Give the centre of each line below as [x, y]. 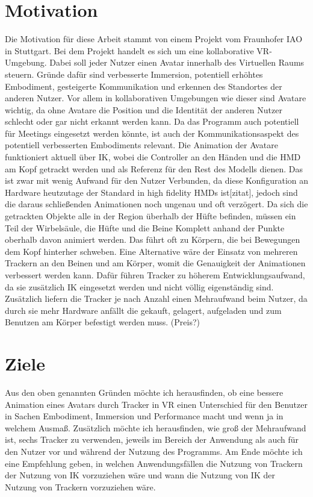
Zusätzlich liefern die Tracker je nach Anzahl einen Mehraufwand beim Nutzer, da [156, 299]
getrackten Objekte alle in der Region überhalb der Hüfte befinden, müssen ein [150, 216]
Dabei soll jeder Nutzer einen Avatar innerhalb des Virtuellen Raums [177, 62]
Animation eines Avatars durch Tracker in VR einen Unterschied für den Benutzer [156, 404]
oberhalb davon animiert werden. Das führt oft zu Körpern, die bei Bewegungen [153, 239]
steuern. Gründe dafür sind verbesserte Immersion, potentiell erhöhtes [134, 74]
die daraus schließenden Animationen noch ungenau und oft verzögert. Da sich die [156, 204]
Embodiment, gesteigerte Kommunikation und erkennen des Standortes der [144, 86]
